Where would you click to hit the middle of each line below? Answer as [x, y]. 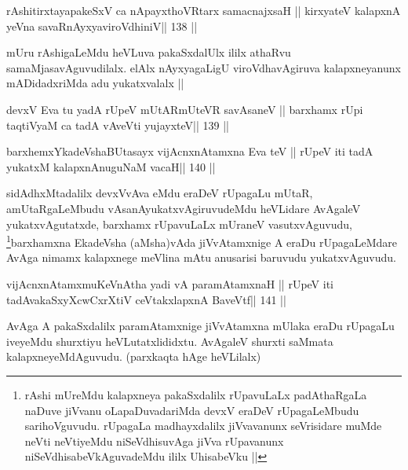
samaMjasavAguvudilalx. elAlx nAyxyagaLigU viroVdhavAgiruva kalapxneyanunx [204, 67]
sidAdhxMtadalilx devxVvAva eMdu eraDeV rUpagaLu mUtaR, [160, 193]
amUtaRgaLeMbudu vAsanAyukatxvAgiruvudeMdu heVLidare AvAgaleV [184, 208]
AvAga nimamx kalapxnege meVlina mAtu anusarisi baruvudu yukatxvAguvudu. [201, 257]
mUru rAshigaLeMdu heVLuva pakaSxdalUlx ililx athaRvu [149, 52]
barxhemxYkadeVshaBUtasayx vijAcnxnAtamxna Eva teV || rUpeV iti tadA [190, 151]
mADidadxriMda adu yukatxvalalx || [95, 83]
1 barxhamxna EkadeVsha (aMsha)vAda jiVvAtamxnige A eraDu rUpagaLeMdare [202, 241]
